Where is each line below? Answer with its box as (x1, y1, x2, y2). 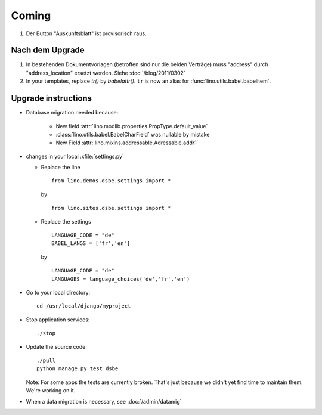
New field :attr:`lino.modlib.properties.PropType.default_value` (55, 122, 208, 129)
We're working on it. (26, 387, 76, 394)
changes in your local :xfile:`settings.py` (26, 153, 125, 160)
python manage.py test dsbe (36, 366, 119, 372)
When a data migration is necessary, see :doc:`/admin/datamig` (26, 398, 182, 405)
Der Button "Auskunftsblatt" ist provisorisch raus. (26, 30, 147, 37)
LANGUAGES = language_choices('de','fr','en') (51, 275, 190, 283)
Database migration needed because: (26, 109, 119, 116)
